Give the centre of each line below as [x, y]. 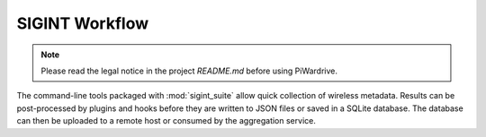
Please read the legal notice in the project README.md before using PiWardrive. [189, 71]
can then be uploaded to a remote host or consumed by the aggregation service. [166, 121]
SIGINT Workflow [82, 23]
